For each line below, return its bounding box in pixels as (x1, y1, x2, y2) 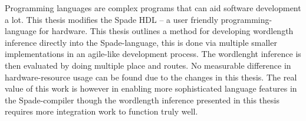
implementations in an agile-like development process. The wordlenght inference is (5, 48, 301, 60)
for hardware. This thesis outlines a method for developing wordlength (39, 25, 294, 37)
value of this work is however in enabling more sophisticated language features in (5, 82, 297, 95)
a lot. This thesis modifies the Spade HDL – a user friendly (5, 13, 219, 25)
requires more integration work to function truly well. (5, 105, 198, 117)
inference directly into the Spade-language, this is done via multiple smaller (5, 36, 277, 48)
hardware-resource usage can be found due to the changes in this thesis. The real (5, 70, 297, 83)
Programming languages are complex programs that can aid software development (5, 2, 301, 14)
